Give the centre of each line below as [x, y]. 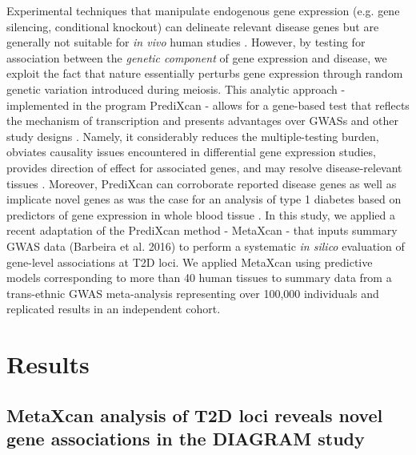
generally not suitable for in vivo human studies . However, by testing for [186, 42]
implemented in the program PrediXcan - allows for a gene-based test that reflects [208, 105]
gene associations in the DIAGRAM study [186, 439]
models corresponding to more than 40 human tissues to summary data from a [199, 278]
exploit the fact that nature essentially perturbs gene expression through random [205, 73]
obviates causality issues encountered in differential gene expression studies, [191, 152]
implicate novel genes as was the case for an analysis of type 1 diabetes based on [204, 199]
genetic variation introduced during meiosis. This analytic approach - [176, 89]
